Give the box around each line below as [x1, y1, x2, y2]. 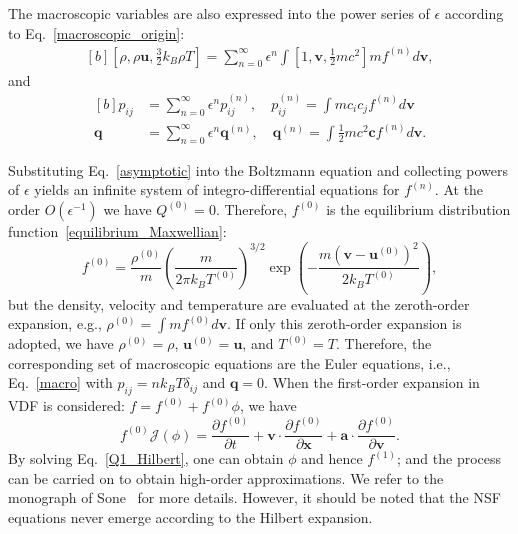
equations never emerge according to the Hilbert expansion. [8, 506, 373, 527]
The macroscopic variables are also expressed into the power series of [8, 3, 430, 23]
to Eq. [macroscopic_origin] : [8, 22, 185, 43]
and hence [301, 448, 363, 469]
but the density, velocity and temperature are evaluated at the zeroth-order [8, 293, 470, 314]
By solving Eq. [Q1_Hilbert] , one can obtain [8, 448, 284, 469]
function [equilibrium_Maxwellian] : [8, 220, 227, 241]
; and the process [397, 448, 502, 469]
